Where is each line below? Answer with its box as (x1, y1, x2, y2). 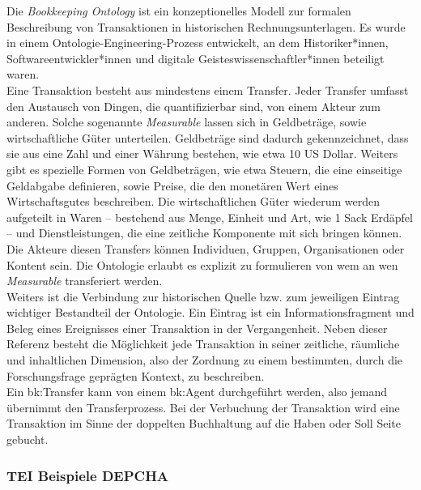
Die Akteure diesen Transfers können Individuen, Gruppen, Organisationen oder (6, 240, 405, 257)
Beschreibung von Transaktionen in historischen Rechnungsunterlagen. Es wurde (6, 18, 406, 35)
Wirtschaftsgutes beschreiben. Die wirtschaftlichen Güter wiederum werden (6, 193, 380, 210)
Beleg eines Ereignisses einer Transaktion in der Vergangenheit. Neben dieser (6, 319, 388, 336)
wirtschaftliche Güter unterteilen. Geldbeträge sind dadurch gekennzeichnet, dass (6, 129, 409, 146)
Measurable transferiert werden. (6, 272, 163, 289)
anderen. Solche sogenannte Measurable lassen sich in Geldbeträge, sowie (6, 113, 367, 130)
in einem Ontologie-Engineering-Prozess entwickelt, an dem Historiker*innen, (6, 34, 389, 51)
